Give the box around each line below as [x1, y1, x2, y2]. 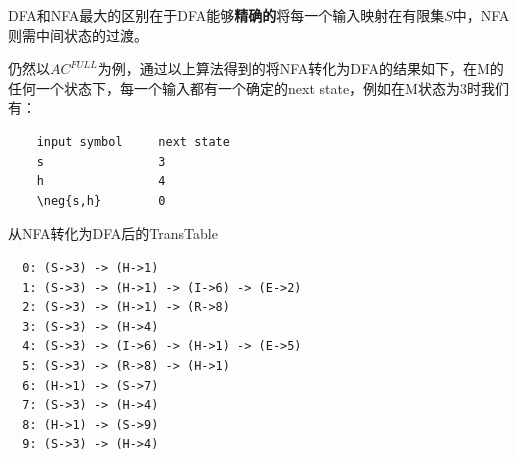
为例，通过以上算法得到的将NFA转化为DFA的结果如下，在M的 [97, 58, 504, 79]
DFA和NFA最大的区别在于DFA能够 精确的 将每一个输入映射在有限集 [8, 5, 445, 25]
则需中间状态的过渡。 [8, 24, 148, 45]
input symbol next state [36, 134, 230, 149]
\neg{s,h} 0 [36, 193, 166, 208]
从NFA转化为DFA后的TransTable [8, 223, 218, 244]
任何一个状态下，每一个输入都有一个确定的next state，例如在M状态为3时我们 [8, 77, 509, 98]
